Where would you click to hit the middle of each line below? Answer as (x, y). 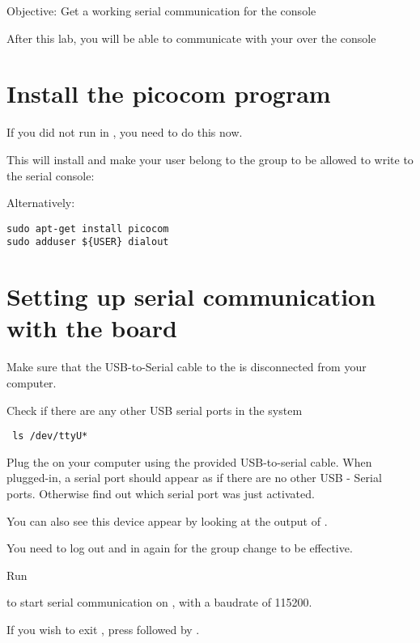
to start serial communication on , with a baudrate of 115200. (159, 602)
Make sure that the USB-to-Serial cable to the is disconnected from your (187, 367)
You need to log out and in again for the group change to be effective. (180, 548)
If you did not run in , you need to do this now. (125, 132)
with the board (92, 328)
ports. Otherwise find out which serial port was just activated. (161, 493)
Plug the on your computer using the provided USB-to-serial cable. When (189, 461)
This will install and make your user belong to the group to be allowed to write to (210, 159)
